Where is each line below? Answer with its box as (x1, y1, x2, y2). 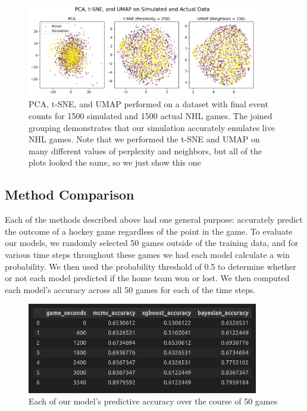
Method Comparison (5, 185, 134, 204)
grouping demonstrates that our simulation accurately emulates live (29, 121, 275, 133)
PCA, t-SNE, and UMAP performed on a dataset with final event (29, 98, 268, 110)
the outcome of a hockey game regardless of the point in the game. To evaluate (5, 225, 293, 237)
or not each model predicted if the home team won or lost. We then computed (5, 272, 290, 284)
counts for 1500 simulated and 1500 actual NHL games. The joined (29, 109, 272, 122)
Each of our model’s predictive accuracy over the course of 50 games (29, 395, 278, 407)
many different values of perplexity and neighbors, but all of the (29, 144, 262, 157)
